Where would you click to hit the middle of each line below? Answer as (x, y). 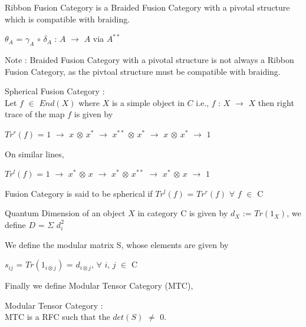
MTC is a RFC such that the (57, 317)
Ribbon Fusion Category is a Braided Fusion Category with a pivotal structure (147, 7)
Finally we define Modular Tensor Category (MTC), (99, 285)
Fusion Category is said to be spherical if (79, 193)
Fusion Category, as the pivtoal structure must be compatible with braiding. (143, 71)
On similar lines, (34, 153)
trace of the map (35, 114)
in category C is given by (183, 213)
